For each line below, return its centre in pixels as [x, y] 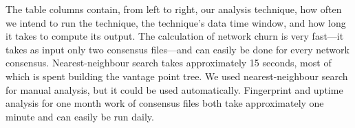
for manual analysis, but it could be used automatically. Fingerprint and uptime [174, 89]
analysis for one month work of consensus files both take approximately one [165, 103]
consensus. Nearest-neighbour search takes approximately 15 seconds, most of [169, 63]
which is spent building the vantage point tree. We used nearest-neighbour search [177, 76]
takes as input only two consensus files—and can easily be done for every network [177, 49]
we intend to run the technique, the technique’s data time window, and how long [176, 22]
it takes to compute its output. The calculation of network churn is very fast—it [175, 36]
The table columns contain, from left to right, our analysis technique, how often [174, 9]
